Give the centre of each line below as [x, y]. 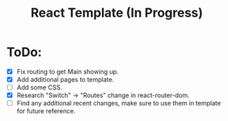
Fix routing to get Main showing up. [67, 71]
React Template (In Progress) [117, 13]
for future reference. [46, 111]
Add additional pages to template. [65, 79]
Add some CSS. [39, 87]
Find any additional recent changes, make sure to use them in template [119, 104]
